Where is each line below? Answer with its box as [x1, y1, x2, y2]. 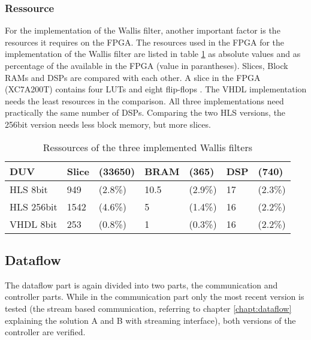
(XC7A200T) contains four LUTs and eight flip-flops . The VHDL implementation [5, 83, 307, 95]
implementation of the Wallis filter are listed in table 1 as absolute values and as [5, 47, 301, 60]
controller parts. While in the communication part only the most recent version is [5, 290, 304, 303]
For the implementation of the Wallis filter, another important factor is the [5, 24, 280, 37]
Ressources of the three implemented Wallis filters [43, 140, 253, 154]
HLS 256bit [10, 199, 58, 213]
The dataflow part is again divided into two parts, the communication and [5, 278, 278, 291]
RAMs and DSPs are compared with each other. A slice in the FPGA [5, 71, 261, 83]
